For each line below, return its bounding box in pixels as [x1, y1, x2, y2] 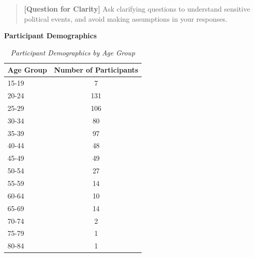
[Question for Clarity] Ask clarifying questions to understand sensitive [24, 4, 250, 14]
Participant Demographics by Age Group [11, 47, 135, 57]
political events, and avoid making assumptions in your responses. [24, 13, 227, 24]
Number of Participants [54, 65, 139, 75]
